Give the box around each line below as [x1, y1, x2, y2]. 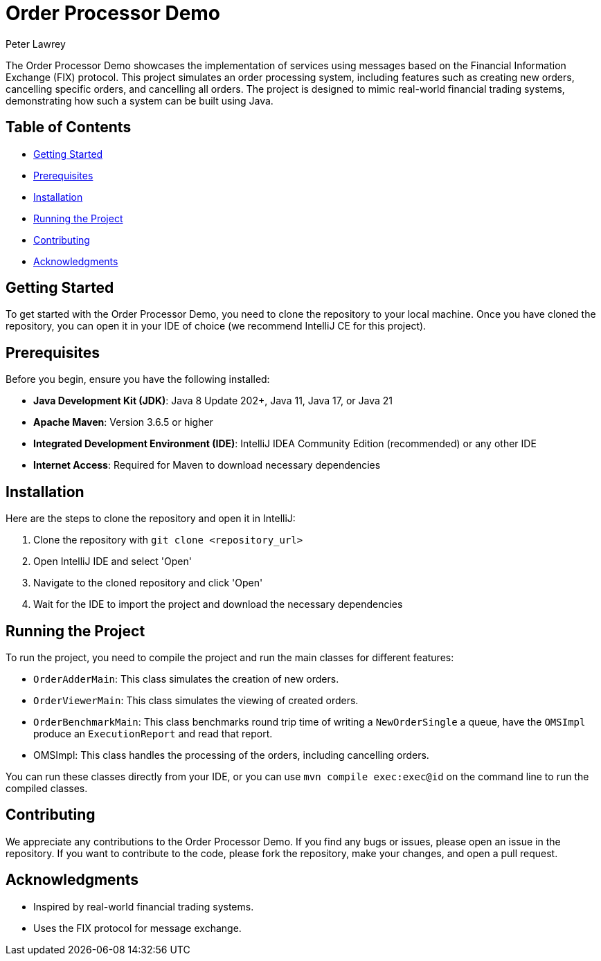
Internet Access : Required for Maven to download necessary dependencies [33, 459, 381, 471]
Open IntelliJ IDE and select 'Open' [33, 555, 192, 568]
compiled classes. [6, 782, 88, 794]
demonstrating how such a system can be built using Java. [6, 94, 273, 107]
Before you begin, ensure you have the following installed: [6, 373, 270, 386]
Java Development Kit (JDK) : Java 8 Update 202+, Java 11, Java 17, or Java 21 [33, 395, 393, 407]
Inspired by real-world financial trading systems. [33, 900, 254, 913]
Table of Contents [6, 118, 132, 136]
